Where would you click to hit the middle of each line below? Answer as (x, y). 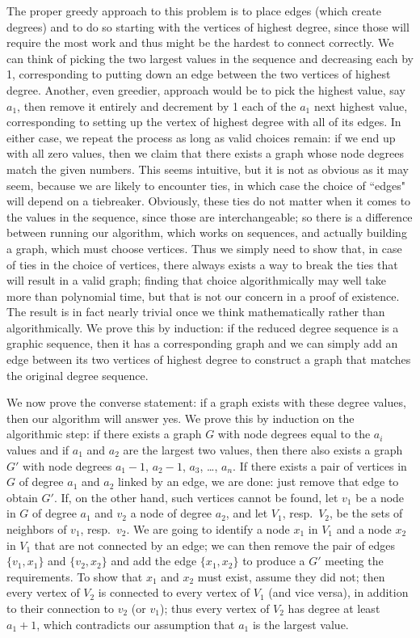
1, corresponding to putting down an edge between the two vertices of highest (199, 74)
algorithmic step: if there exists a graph (104, 434)
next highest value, (361, 106)
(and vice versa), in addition (338, 592)
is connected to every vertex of (174, 592)
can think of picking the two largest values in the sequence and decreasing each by (210, 58)
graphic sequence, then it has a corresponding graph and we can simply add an (202, 343)
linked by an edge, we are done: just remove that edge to (258, 482)
